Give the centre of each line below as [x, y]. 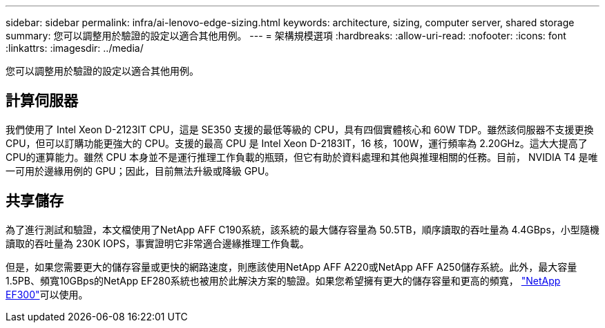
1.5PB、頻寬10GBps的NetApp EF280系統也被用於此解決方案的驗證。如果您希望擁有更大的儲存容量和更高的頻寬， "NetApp [283, 280]
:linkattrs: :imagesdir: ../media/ [75, 48]
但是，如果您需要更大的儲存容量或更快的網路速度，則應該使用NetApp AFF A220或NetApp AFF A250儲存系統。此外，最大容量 [291, 267]
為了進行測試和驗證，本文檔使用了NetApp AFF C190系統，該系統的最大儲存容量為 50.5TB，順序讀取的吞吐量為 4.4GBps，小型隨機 [302, 229]
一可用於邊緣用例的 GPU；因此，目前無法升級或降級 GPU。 [140, 171]
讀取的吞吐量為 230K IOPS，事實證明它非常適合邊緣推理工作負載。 [157, 243]
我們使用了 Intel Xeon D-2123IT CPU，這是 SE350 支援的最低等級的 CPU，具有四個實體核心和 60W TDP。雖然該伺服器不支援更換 [300, 129]
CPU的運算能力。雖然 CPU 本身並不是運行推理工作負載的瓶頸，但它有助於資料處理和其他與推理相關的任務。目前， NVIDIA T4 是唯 [302, 157]
